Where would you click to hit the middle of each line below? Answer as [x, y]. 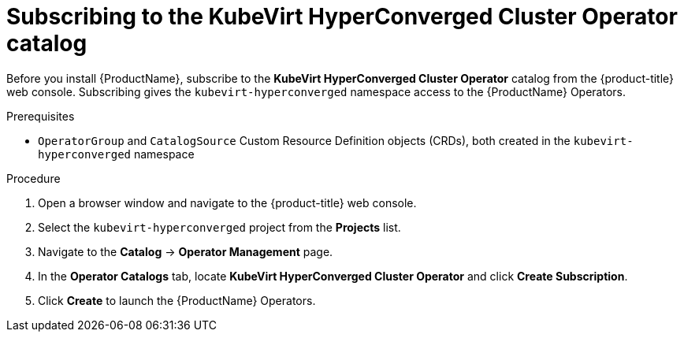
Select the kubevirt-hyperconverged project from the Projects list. [219, 227]
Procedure [33, 178]
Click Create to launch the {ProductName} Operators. [177, 300]
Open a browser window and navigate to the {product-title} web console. [227, 202]
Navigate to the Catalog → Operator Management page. [186, 251]
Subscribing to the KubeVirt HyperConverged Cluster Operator [342, 17]
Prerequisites [41, 116]
